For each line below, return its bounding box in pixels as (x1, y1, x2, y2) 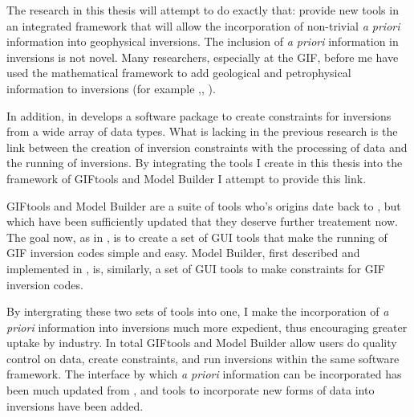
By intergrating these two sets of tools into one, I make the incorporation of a (6, 303, 389, 320)
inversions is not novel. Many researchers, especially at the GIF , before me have (6, 48, 399, 65)
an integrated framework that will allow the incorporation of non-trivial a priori (6, 17, 400, 34)
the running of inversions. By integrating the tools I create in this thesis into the (6, 154, 403, 171)
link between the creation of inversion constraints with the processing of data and (6, 138, 408, 155)
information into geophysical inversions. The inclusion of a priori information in (6, 33, 399, 50)
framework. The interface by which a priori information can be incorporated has (6, 366, 402, 382)
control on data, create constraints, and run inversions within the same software (6, 350, 400, 366)
